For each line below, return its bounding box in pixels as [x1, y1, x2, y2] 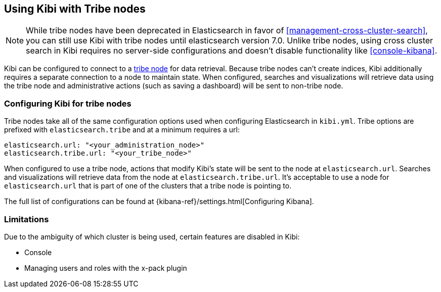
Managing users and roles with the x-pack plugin [24, 263, 187, 272]
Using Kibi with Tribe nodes [4, 3, 146, 15]
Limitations [4, 214, 49, 224]
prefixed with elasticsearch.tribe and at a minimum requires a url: [4, 125, 240, 134]
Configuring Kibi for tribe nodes [4, 98, 131, 109]
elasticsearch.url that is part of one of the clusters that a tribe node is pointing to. [4, 181, 292, 190]
